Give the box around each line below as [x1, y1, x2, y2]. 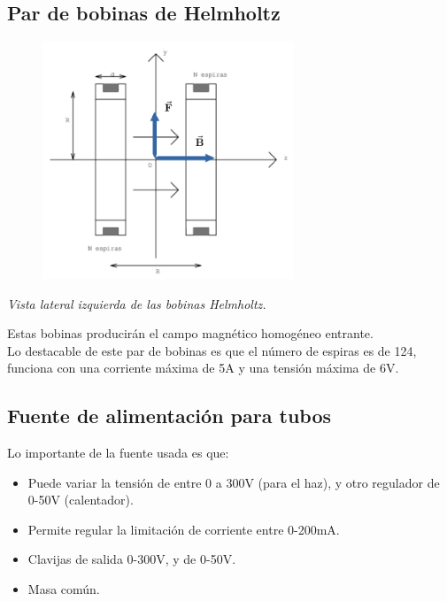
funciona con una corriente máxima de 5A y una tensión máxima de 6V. [7, 358, 399, 377]
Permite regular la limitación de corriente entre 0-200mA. [27, 520, 340, 538]
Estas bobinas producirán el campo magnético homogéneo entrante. [7, 324, 374, 343]
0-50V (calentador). [27, 490, 134, 509]
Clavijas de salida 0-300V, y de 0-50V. [27, 550, 236, 568]
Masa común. [27, 580, 100, 598]
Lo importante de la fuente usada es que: [7, 443, 229, 462]
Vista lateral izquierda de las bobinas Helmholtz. [7, 294, 266, 312]
